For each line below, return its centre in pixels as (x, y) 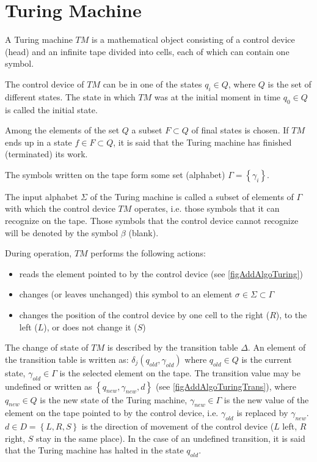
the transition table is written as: (67, 359)
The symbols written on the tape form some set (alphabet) (115, 174)
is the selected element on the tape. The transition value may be (180, 372)
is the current (267, 359)
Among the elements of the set (62, 130)
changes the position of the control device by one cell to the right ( (144, 315)
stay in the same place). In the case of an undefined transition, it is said (171, 438)
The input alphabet (42, 196)
